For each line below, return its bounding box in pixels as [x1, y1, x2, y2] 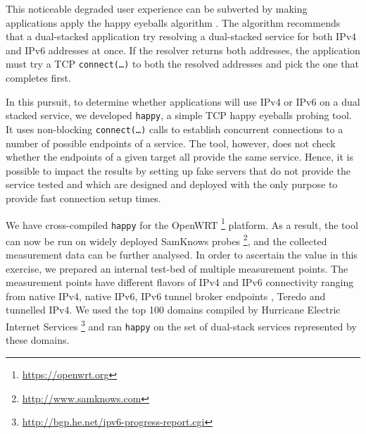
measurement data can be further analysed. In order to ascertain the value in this [6, 247, 358, 262]
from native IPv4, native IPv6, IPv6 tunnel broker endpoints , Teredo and [6, 288, 326, 303]
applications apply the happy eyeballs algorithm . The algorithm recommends [6, 15, 341, 30]
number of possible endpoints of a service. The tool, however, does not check [6, 135, 336, 150]
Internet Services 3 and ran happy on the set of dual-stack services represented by [6, 317, 357, 333]
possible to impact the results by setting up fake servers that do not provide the [6, 163, 351, 178]
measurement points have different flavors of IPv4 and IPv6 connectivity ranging [6, 275, 354, 290]
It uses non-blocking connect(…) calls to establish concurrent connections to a [6, 121, 343, 136]
